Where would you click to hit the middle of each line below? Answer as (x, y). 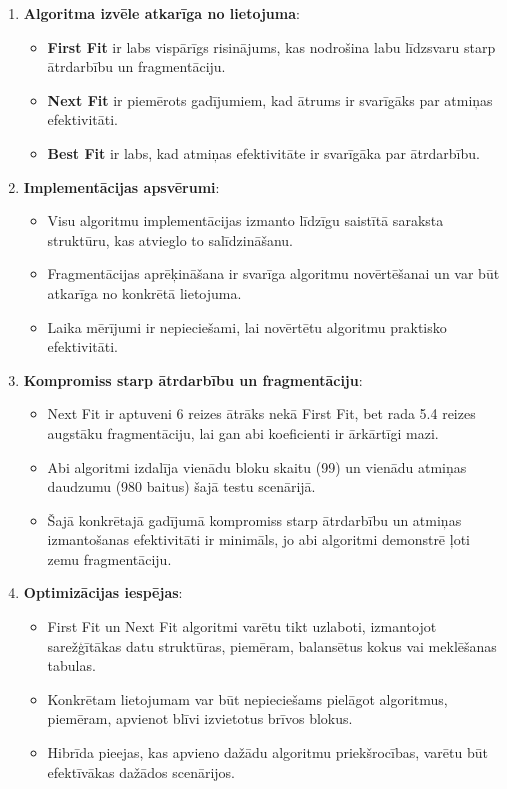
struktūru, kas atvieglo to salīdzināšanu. (170, 239)
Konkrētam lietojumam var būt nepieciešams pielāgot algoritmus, (247, 698)
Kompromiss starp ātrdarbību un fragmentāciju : (193, 379)
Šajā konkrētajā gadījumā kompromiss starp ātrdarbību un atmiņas (254, 519)
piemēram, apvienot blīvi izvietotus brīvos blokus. (200, 718)
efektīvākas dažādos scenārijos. (141, 771)
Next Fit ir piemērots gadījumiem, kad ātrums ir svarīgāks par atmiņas (270, 99)
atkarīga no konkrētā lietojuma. (144, 292)
